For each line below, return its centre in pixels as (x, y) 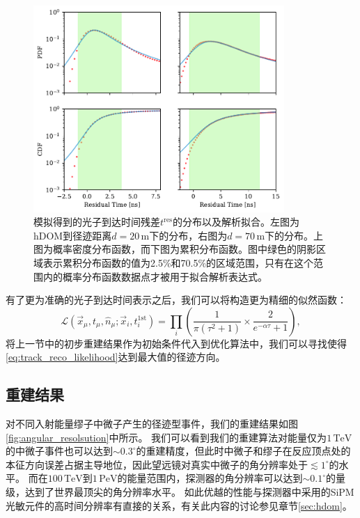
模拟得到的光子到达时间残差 (97, 222)
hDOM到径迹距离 (73, 235)
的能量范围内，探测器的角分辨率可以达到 (210, 478)
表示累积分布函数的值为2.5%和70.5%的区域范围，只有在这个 (178, 262)
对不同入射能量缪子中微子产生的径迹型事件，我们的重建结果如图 (152, 424)
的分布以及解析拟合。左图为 (236, 222)
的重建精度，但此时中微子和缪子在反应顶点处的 (243, 451)
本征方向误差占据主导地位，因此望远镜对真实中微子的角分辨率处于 (157, 464)
